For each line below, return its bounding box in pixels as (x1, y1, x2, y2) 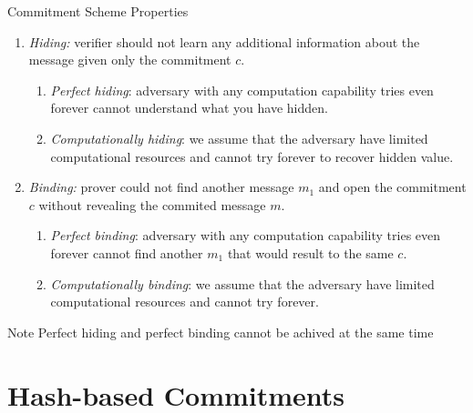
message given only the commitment (28, 50, 231, 69)
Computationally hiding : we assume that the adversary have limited (50, 128, 428, 147)
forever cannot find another (50, 243, 203, 262)
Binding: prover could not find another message (28, 177, 294, 196)
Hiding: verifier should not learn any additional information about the (28, 32, 420, 51)
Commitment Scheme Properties (7, 2, 189, 20)
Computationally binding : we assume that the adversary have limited (50, 274, 435, 293)
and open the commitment (318, 177, 467, 196)
